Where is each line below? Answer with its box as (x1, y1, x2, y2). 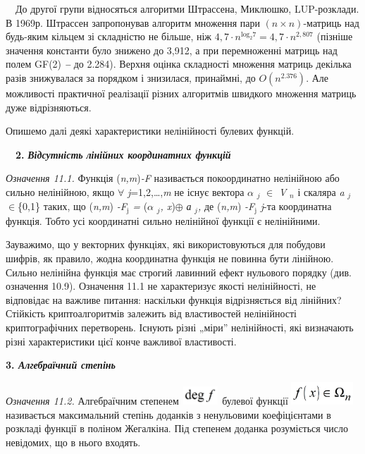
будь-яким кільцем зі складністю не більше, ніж (6, 29, 212, 44)
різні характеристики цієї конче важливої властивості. (6, 333, 237, 348)
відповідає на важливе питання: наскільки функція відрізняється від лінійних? (6, 292, 342, 307)
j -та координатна (260, 199, 332, 214)
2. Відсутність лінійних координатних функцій (16, 147, 231, 161)
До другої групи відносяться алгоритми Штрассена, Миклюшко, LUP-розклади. (15, 1, 359, 16)
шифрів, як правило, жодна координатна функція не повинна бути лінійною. (6, 251, 334, 266)
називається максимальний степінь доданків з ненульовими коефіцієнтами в (6, 407, 331, 422)
